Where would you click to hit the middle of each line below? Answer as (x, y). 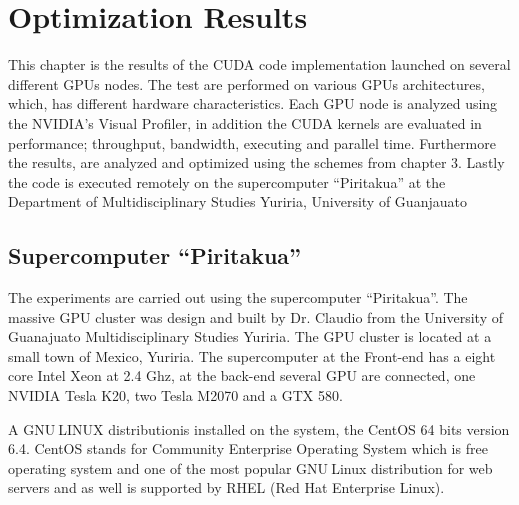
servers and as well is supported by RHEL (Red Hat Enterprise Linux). (226, 487)
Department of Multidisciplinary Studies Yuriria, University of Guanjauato (237, 201)
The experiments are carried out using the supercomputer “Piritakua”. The (238, 297)
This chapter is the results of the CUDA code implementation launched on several (259, 64)
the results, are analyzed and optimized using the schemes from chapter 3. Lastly (256, 162)
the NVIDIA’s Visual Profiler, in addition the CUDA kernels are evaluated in (245, 122)
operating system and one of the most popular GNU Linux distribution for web (250, 467)
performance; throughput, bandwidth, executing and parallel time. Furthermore (252, 142)
